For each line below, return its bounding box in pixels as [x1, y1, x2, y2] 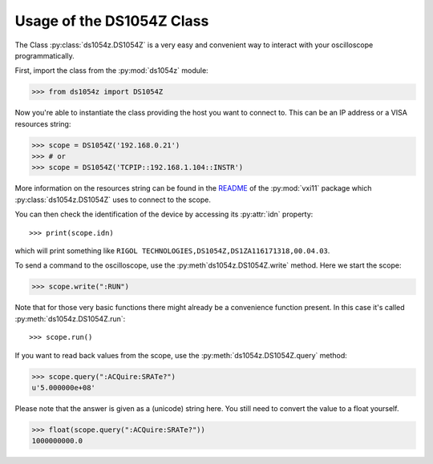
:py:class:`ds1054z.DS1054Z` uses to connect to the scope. [14, 195, 212, 204]
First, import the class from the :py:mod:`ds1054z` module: [14, 66, 208, 75]
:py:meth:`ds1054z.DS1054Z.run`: [14, 313, 126, 324]
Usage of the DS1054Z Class [14, 12, 209, 30]
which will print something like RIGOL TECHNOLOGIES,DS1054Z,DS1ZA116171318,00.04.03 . [14, 246, 330, 256]
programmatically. [14, 50, 75, 60]
